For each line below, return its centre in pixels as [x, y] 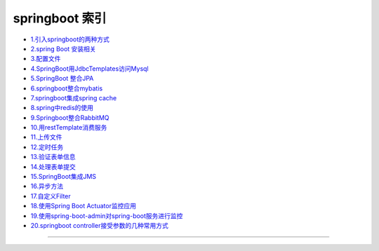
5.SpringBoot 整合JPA [62, 79]
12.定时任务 [47, 147]
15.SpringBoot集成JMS [64, 177]
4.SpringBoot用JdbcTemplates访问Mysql [89, 68]
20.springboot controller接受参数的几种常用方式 [99, 225]
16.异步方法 [47, 186]
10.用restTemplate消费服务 [69, 128]
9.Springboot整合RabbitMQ [70, 117]
